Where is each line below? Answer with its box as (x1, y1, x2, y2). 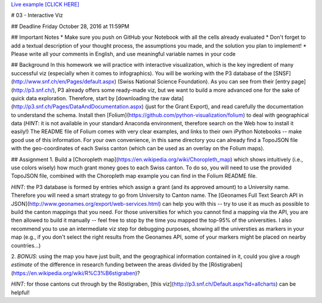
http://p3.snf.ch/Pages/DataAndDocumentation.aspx (13, 103, 143, 110)
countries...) (11, 242, 41, 249)
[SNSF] (273, 69, 292, 77)
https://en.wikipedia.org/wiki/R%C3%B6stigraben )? (13, 269, 140, 277)
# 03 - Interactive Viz (11, 12, 63, 19)
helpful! (11, 289, 30, 296)
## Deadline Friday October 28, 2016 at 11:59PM (11, 23, 129, 30)
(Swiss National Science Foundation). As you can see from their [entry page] (117, 78, 306, 85)
